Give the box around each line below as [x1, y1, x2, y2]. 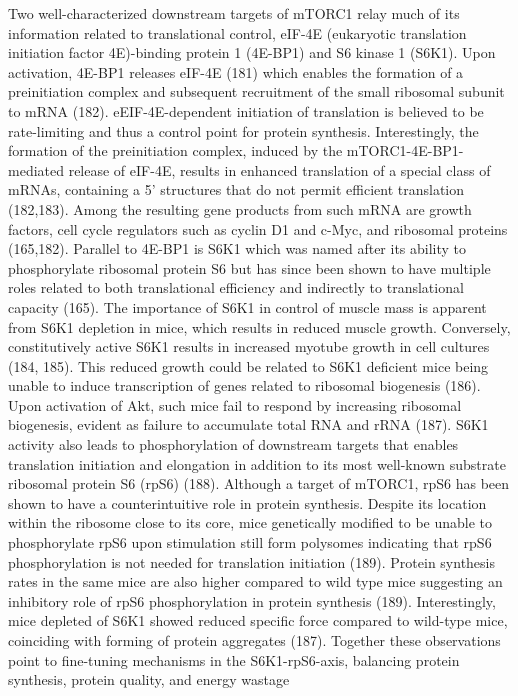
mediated [8, 159, 64, 180]
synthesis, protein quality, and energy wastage [8, 669, 290, 690]
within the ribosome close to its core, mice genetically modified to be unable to [8, 512, 493, 533]
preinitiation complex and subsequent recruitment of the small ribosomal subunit [8, 81, 505, 102]
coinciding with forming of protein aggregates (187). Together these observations [8, 630, 501, 650]
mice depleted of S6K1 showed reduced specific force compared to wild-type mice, [8, 610, 508, 631]
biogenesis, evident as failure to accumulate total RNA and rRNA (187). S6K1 [8, 414, 489, 435]
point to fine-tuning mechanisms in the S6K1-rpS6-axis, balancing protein [8, 649, 460, 670]
